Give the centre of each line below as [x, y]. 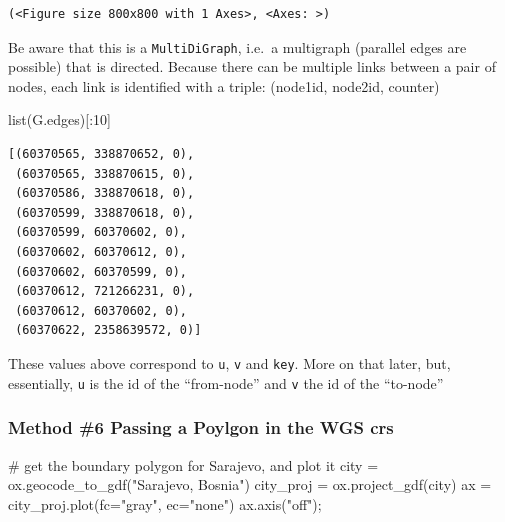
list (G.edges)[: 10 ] [59, 119]
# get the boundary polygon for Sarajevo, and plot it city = [193, 464]
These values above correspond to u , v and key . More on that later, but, [229, 362]
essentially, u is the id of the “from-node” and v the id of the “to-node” [226, 382]
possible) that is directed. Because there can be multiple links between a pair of [252, 66]
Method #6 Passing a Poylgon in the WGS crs [201, 427]
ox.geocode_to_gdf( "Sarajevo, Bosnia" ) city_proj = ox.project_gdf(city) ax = [250, 484]
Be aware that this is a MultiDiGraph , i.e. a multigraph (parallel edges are [237, 46]
